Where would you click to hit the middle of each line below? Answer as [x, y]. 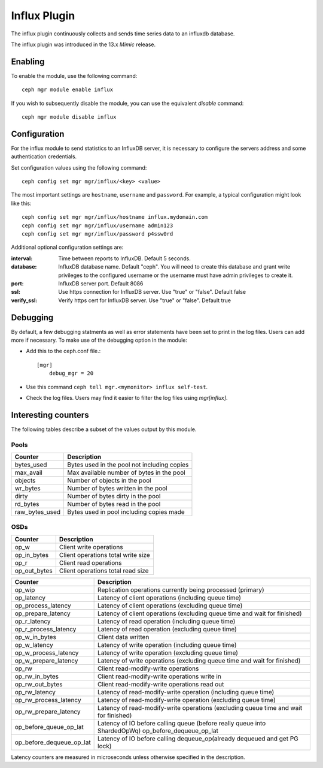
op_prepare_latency [43, 613]
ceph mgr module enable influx [68, 90]
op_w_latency [34, 644]
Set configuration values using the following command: [79, 167]
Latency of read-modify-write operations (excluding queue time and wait [200, 707]
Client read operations [90, 562]
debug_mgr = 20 [71, 374]
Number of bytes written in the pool [117, 489]
